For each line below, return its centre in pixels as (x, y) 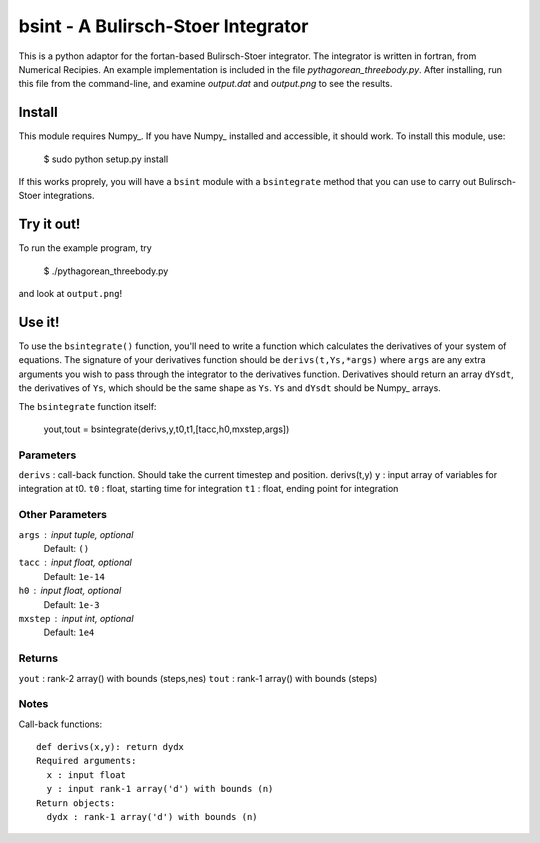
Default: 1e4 (69, 632)
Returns (38, 658)
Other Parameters (63, 515)
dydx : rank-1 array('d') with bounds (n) (152, 816)
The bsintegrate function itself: (87, 406)
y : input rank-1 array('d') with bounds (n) (160, 789)
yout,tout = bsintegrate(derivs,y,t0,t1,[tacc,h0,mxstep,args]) (166, 429)
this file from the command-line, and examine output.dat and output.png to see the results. (205, 84)
